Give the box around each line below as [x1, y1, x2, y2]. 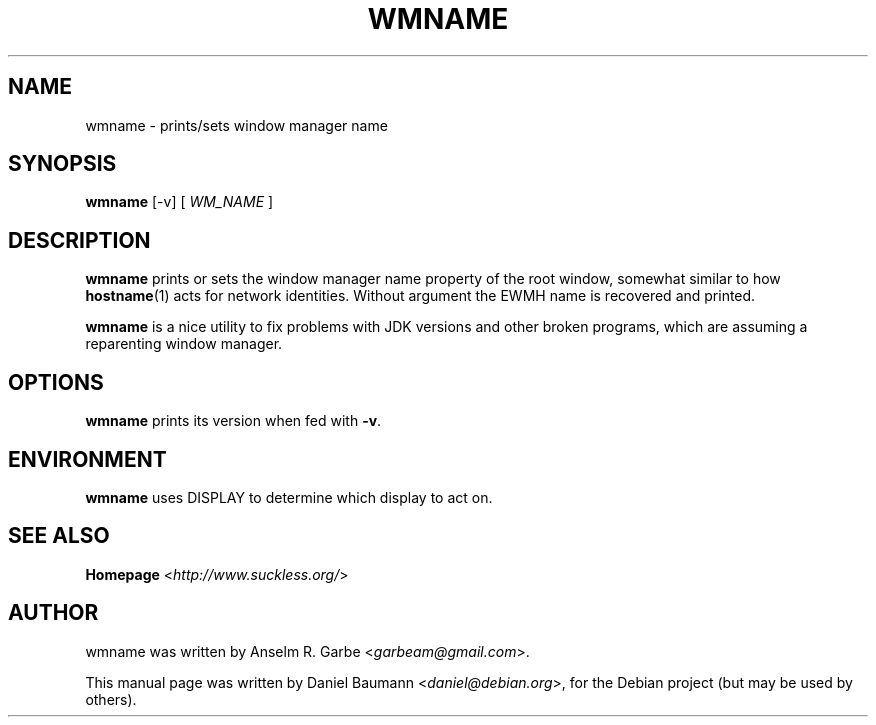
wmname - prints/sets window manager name [85, 116, 388, 134]
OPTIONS [8, 369, 104, 395]
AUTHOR [8, 600, 99, 626]
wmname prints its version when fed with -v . [85, 412, 382, 430]
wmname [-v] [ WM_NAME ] [85, 193, 274, 211]
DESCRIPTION [8, 227, 151, 253]
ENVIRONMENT [8, 446, 167, 472]
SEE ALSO [8, 523, 110, 549]
